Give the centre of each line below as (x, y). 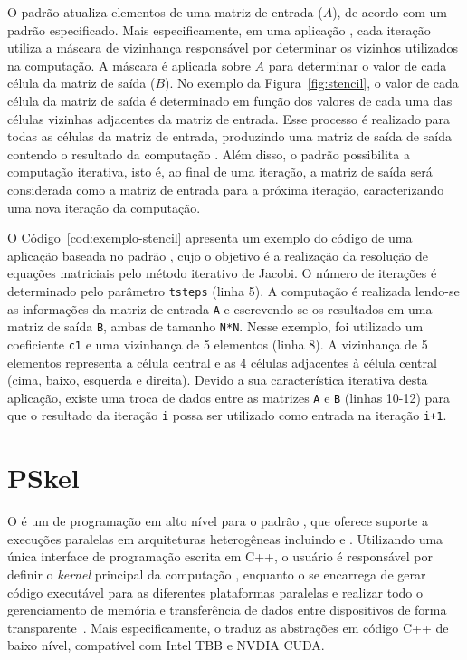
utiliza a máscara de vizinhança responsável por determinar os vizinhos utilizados (233, 48)
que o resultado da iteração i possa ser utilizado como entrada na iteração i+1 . (227, 415)
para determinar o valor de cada (357, 65)
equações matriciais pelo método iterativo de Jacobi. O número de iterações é (222, 273)
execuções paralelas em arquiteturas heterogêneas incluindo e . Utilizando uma (225, 538)
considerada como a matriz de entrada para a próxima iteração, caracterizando (226, 189)
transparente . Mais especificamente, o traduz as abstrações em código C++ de (228, 627)
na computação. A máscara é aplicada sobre (129, 65)
